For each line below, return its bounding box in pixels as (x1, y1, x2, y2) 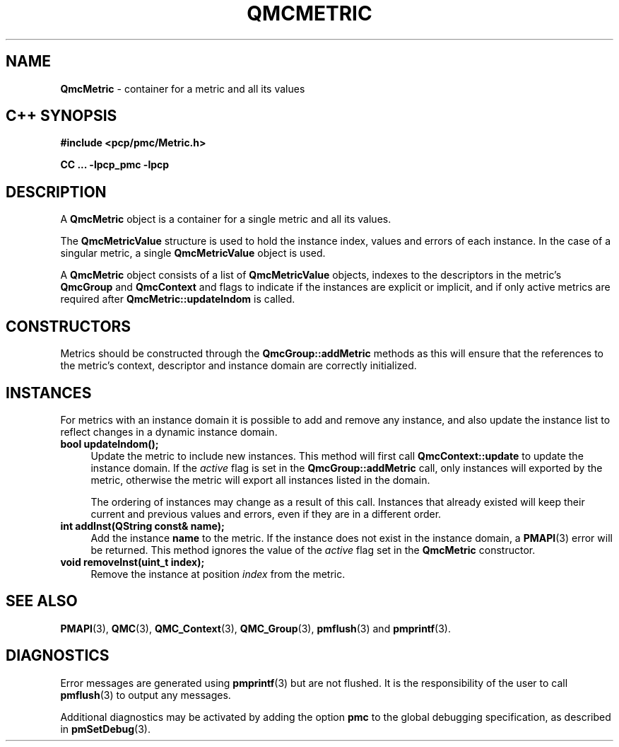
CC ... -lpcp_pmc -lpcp (60, 158, 170, 171)
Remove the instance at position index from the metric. (90, 567, 346, 580)
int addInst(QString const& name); (60, 519, 225, 532)
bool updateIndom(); (60, 437, 159, 450)
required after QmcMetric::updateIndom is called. (60, 293, 295, 306)
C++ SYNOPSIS (6, 107, 117, 125)
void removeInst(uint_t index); (60, 555, 205, 568)
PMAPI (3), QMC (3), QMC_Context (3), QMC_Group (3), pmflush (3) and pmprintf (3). (60, 622, 452, 635)
